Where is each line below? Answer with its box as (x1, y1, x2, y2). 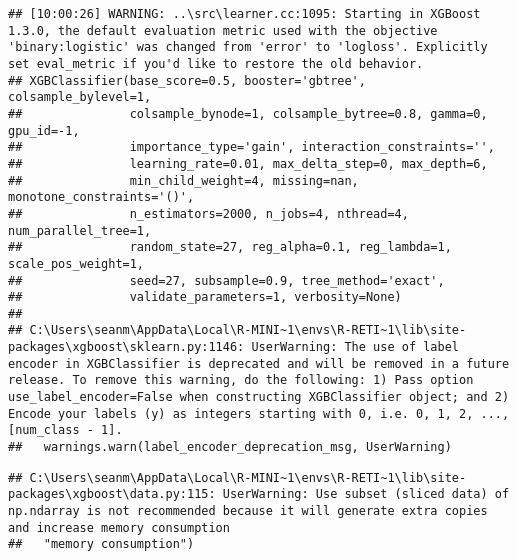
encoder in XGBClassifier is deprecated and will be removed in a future (8, 356, 510, 371)
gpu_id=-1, (8, 123, 80, 138)
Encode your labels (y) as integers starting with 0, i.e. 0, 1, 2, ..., (8, 406, 510, 421)
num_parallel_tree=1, (8, 223, 152, 238)
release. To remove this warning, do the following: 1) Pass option (8, 373, 474, 388)
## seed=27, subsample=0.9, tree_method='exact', (8, 273, 445, 288)
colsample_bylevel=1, (8, 90, 152, 105)
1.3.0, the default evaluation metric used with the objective (8, 23, 438, 38)
